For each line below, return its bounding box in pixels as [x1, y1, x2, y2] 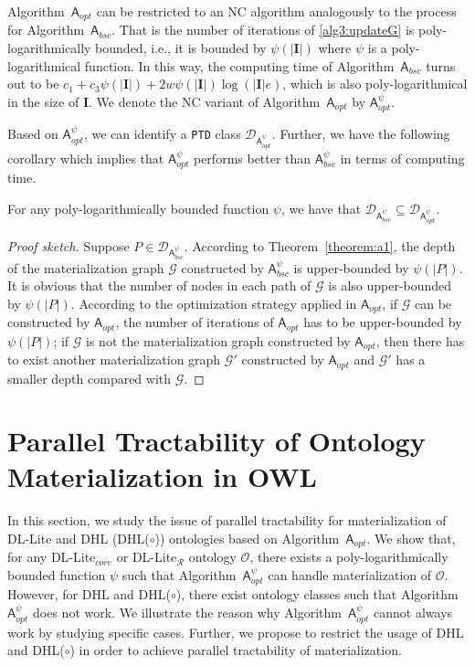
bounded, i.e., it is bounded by [95, 38, 267, 58]
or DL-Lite [116, 547, 177, 566]
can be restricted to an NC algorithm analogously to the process [96, 2, 457, 20]
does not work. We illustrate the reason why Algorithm [33, 603, 342, 622]
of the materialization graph [7, 258, 164, 277]
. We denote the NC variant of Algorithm [89, 91, 321, 111]
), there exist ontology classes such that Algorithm [175, 585, 459, 604]
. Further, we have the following [271, 124, 450, 143]
